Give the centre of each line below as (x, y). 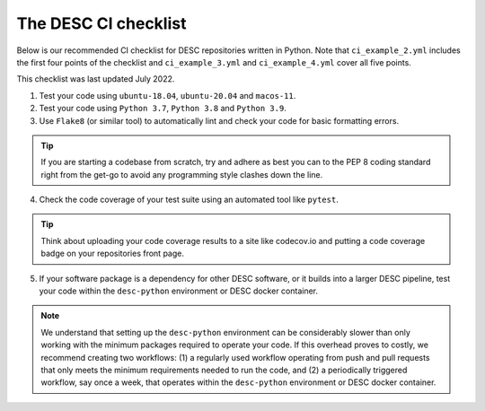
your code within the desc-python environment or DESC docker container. (179, 291)
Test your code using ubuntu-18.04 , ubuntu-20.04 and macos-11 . (168, 95)
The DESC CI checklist (101, 23)
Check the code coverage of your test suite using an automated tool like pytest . (189, 200)
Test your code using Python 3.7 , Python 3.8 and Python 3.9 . (163, 109)
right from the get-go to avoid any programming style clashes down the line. (182, 174)
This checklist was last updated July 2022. (96, 79)
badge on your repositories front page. (112, 254)
